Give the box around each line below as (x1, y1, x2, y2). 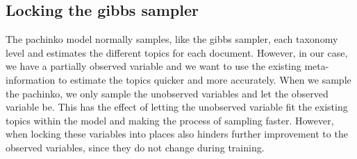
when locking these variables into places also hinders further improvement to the (6, 127, 348, 141)
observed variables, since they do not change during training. (6, 140, 265, 154)
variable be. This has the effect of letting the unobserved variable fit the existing (6, 100, 348, 114)
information (6, 72, 56, 86)
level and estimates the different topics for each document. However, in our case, (6, 45, 348, 59)
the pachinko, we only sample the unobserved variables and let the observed (6, 86, 329, 100)
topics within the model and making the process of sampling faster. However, (6, 113, 334, 127)
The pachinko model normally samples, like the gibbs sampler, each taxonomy (6, 32, 338, 46)
